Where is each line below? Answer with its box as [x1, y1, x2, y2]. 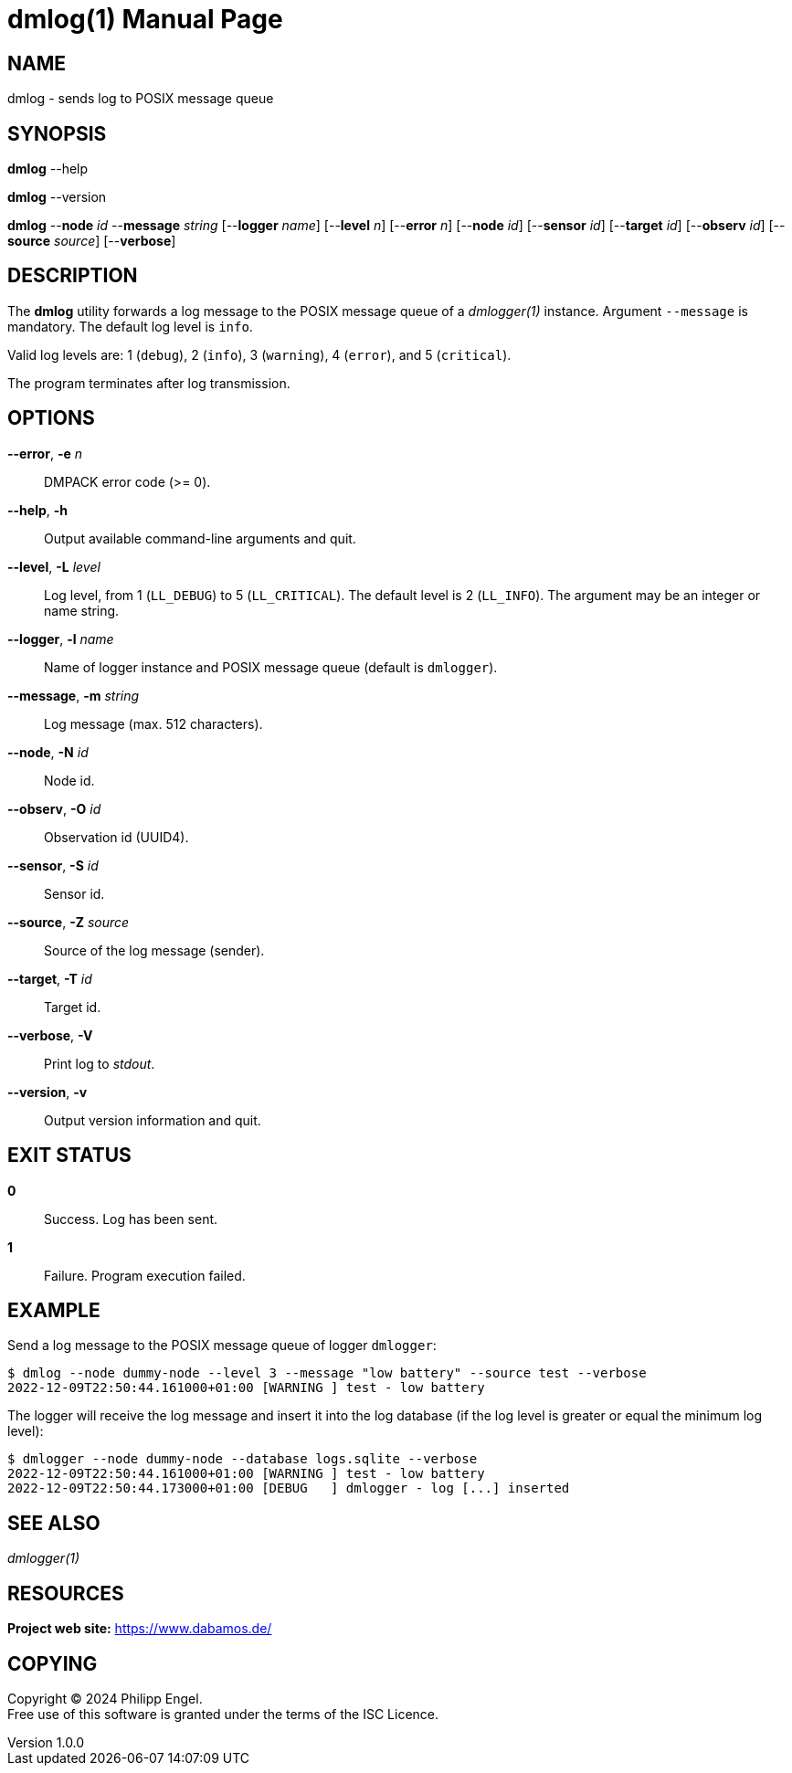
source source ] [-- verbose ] [7, 233, 176, 249]
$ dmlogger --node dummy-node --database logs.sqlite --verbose [7, 1451, 478, 1467]
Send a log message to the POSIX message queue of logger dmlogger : [7, 1337, 437, 1354]
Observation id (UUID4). [44, 828, 189, 845]
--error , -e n [7, 445, 82, 461]
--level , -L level [7, 558, 100, 575]
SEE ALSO [7, 1511, 100, 1535]
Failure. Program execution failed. [44, 1267, 246, 1283]
